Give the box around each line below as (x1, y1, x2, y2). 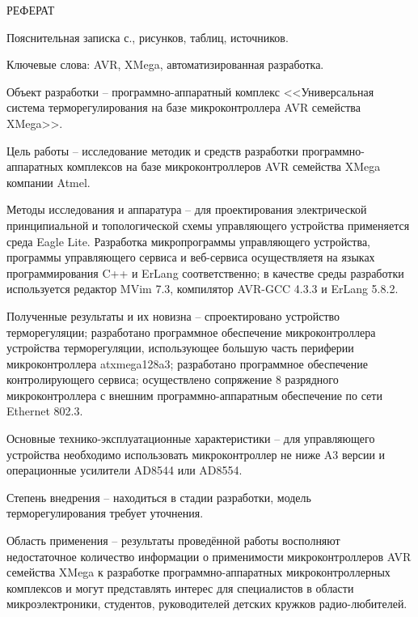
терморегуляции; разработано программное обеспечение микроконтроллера (6, 323, 376, 340)
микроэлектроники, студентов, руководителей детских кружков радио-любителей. (6, 595, 407, 612)
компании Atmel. (6, 173, 91, 190)
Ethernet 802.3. (6, 402, 83, 419)
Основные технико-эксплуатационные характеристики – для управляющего (6, 430, 375, 447)
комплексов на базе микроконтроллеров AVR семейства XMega (66, 158, 381, 175)
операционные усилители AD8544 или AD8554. (6, 462, 243, 479)
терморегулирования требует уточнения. (6, 504, 204, 521)
